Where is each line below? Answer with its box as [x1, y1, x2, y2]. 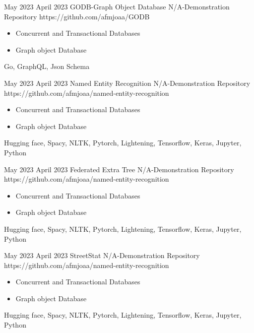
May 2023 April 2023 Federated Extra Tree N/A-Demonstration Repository [4, 164, 234, 174]
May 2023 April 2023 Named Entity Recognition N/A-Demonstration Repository [4, 77, 251, 88]
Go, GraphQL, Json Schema [4, 61, 90, 71]
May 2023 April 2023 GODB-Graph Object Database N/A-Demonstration [4, 1, 230, 11]
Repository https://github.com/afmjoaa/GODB [4, 11, 150, 21]
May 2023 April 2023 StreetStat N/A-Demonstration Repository [4, 250, 200, 261]
